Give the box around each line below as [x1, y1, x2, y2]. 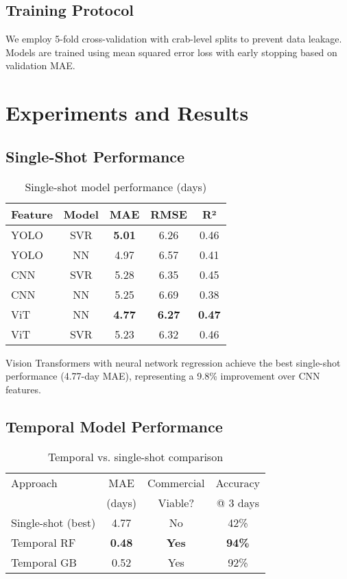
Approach [11, 474, 58, 491]
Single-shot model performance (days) [25, 178, 207, 195]
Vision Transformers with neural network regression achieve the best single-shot [5, 355, 341, 369]
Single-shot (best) [11, 514, 96, 530]
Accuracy [215, 474, 261, 491]
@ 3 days [216, 494, 259, 510]
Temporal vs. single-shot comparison [47, 448, 224, 465]
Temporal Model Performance [5, 415, 223, 436]
